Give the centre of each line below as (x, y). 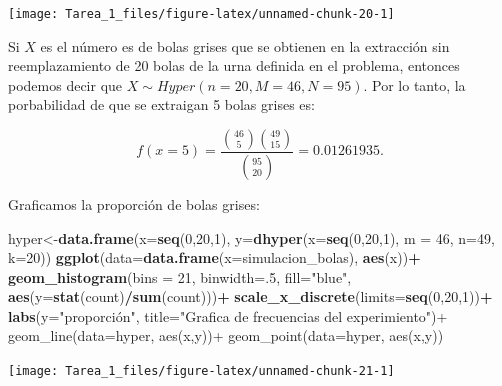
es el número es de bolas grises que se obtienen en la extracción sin (245, 45)
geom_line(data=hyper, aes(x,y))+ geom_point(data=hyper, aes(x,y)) (226, 335)
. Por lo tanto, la (414, 84)
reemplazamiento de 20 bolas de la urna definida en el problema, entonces (234, 65)
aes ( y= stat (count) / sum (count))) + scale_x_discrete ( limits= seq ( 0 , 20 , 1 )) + (250, 296)
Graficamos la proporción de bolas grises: (134, 203)
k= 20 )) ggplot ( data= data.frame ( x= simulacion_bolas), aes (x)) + (214, 257)
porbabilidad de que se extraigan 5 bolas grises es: (161, 104)
